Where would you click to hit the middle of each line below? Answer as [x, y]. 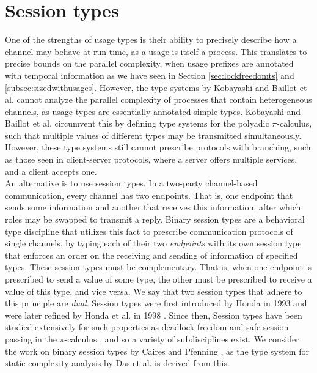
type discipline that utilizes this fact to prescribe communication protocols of [149, 231]
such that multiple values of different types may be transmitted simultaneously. [153, 135]
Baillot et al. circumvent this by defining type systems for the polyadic [137, 123]
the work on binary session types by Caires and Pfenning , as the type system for [157, 351]
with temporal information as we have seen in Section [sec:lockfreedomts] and [150, 75]
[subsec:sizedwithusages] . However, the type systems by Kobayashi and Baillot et [156, 87]
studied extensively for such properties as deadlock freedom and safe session [147, 327]
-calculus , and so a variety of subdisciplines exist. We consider [182, 338]
